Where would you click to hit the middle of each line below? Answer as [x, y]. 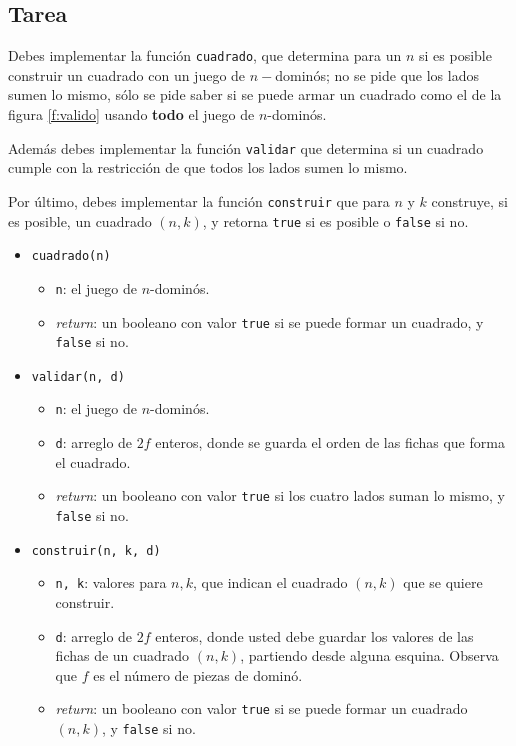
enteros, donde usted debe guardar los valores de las [314, 635]
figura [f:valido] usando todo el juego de [131, 114]
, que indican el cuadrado [270, 582]
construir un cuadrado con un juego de [127, 74]
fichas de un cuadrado [122, 655]
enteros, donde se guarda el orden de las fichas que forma [330, 442]
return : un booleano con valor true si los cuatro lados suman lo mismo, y [280, 495]
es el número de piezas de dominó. [198, 674]
